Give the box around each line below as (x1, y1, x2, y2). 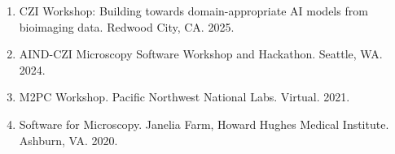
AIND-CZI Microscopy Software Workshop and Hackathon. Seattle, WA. (19, 45, 383, 62)
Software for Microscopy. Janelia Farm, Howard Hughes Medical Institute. (19, 115, 389, 132)
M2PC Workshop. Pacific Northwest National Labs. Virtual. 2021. (19, 88, 350, 105)
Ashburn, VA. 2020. (19, 131, 118, 148)
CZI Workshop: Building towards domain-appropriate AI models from (19, 2, 368, 19)
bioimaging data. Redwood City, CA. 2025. (19, 18, 235, 35)
